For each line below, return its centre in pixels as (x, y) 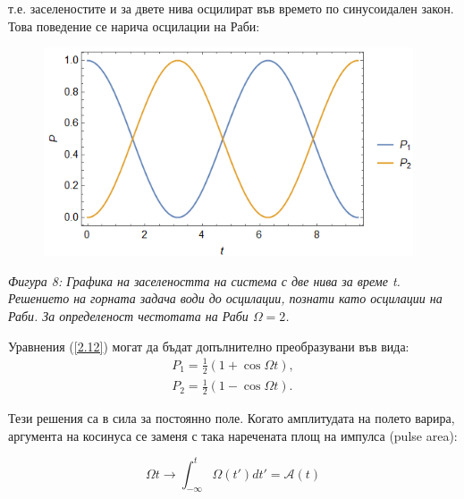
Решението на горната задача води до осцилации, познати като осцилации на (225, 298)
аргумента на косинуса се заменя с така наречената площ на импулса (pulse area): (233, 435)
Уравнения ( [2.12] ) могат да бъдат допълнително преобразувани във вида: (209, 346)
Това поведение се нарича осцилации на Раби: (134, 25)
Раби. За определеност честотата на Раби (128, 316)
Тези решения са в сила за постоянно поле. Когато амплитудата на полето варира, (232, 417)
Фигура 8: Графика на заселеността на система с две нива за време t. (204, 280)
